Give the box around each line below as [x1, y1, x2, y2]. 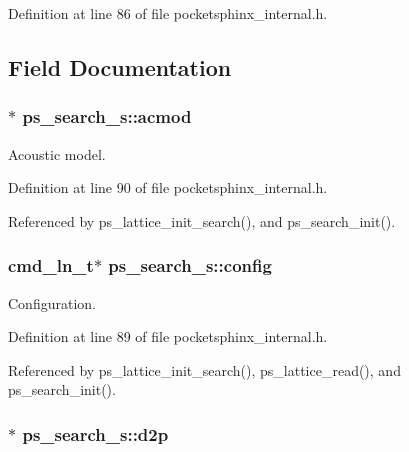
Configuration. [8, 292, 96, 313]
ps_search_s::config [108, 253, 272, 278]
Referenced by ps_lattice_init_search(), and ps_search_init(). [8, 210, 396, 231]
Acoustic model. [8, 143, 106, 164]
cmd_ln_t [8, 253, 94, 278]
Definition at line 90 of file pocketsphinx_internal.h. [8, 177, 328, 198]
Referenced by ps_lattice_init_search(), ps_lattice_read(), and [8, 359, 401, 380]
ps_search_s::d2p [22, 421, 169, 446]
